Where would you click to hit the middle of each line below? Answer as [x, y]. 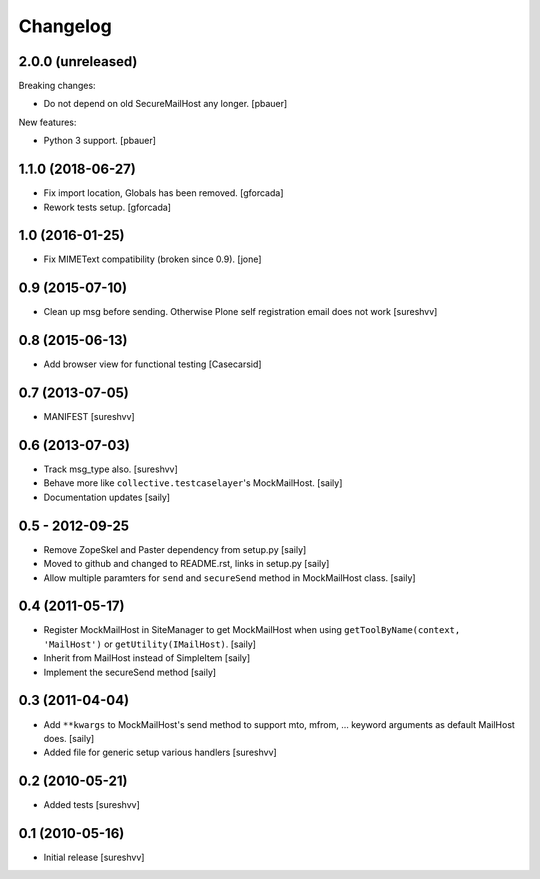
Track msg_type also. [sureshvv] [111, 469]
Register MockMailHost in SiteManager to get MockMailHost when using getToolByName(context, [252, 630]
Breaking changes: [57, 86]
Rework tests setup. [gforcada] [107, 207]
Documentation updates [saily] [106, 497]
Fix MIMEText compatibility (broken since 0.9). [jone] [152, 259]
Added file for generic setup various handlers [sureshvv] [160, 752]
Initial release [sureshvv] [94, 857]
